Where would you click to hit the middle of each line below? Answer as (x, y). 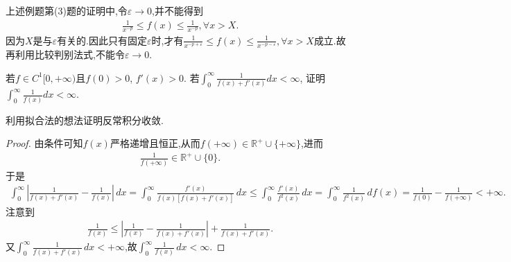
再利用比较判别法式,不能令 (65, 54)
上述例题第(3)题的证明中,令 (67, 10)
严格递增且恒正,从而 (155, 143)
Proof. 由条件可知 (44, 143)
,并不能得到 (177, 10)
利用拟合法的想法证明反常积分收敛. (85, 120)
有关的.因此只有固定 (102, 40)
